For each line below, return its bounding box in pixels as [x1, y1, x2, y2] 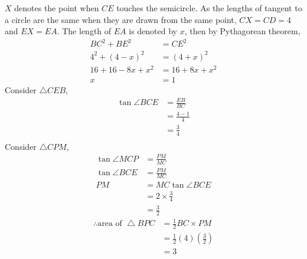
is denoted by [129, 25, 177, 37]
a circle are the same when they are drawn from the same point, [5, 13, 237, 25]
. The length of [57, 25, 112, 37]
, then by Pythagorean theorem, [184, 25, 301, 37]
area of [97, 219, 122, 228]
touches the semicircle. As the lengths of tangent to [116, 2, 302, 14]
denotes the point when [14, 2, 99, 14]
